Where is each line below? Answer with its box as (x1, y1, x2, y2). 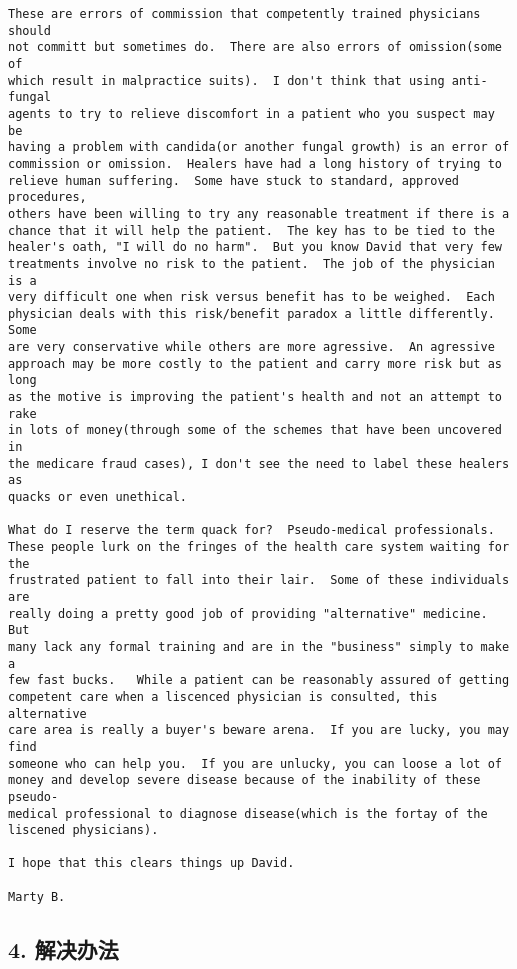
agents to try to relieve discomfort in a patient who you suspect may (8, 106, 495, 121)
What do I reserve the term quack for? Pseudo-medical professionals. (8, 523, 495, 538)
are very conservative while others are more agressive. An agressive (8, 340, 495, 355)
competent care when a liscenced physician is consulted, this (8, 689, 438, 704)
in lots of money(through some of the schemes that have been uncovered (8, 423, 502, 438)
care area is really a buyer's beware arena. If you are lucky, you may (8, 723, 510, 738)
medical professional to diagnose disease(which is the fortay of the (8, 806, 488, 821)
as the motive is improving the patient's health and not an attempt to (8, 390, 502, 405)
